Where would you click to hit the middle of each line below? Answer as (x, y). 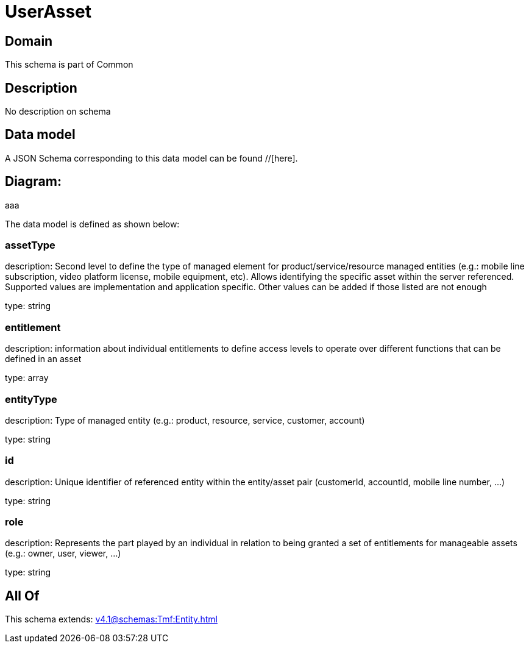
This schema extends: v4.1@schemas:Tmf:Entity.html (111, 619)
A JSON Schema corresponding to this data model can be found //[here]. (151, 158)
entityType (31, 399)
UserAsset (48, 12)
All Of (22, 596)
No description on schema (58, 112)
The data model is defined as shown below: (92, 224)
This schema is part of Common (69, 65)
